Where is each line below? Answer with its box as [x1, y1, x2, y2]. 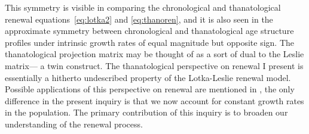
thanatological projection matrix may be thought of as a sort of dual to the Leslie [5, 48, 304, 60]
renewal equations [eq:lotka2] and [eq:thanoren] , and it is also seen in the [5, 13, 273, 25]
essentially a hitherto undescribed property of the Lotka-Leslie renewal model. [5, 71, 291, 83]
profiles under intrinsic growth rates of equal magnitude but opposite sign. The [5, 36, 295, 48]
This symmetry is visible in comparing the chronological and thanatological [5, 1, 281, 13]
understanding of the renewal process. [5, 117, 143, 130]
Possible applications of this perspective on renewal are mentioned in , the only [5, 83, 295, 95]
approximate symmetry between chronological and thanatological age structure [5, 24, 294, 37]
